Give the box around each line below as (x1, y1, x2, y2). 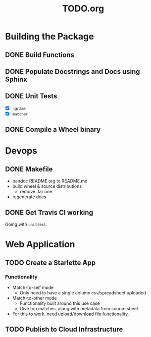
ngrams (12, 106, 26, 111)
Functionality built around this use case (19, 300, 100, 306)
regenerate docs (12, 194, 47, 200)
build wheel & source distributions (12, 183, 82, 189)
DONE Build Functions (5, 51, 74, 59)
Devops (5, 145, 38, 157)
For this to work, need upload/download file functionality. (12, 311, 129, 317)
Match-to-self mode (12, 284, 54, 290)
